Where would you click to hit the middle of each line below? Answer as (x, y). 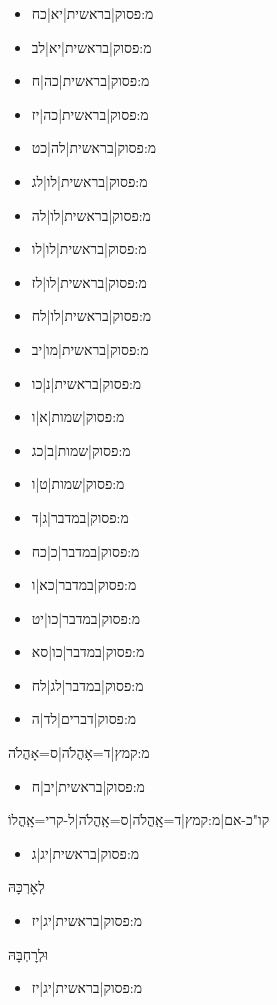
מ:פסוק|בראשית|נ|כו (86, 382)
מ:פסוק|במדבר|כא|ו (84, 584)
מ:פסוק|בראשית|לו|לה (91, 214)
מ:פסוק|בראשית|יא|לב (91, 46)
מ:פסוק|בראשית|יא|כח (92, 13)
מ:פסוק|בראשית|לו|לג (89, 180)
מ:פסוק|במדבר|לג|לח (87, 684)
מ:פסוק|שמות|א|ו (78, 416)
